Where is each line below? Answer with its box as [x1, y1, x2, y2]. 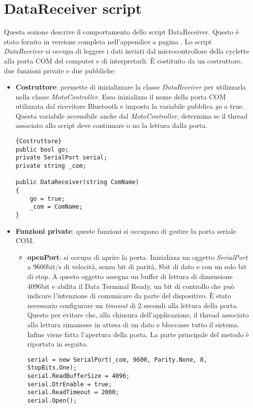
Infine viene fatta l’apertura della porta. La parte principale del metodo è [27, 329, 249, 339]
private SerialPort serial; [15, 154, 107, 161]
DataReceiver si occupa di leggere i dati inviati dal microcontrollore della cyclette [4, 46, 249, 56]
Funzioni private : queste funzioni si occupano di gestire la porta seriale [15, 225, 236, 236]
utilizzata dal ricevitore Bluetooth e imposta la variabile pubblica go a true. [15, 101, 244, 111]
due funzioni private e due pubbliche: [4, 65, 116, 75]
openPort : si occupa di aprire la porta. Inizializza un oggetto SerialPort [27, 251, 248, 262]
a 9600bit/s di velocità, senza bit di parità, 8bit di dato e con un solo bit [27, 261, 247, 272]
